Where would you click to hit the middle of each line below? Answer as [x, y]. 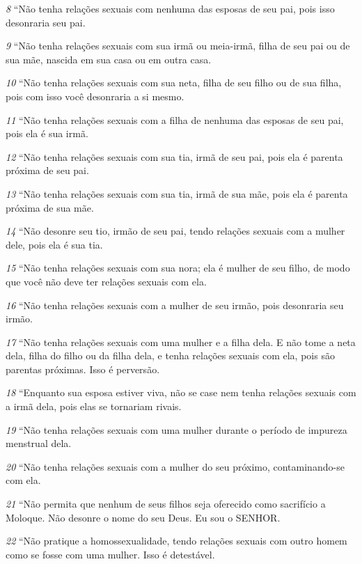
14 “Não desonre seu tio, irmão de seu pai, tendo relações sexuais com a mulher [175, 231]
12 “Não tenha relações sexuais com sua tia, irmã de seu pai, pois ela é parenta [174, 156]
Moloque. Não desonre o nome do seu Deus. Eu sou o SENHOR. [143, 517]
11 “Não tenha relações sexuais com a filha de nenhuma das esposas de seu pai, [175, 119]
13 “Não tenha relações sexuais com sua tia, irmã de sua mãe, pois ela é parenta [177, 193]
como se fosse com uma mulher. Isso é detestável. [110, 554]
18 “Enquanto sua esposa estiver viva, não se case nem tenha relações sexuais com [181, 392]
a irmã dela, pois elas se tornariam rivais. [94, 406]
